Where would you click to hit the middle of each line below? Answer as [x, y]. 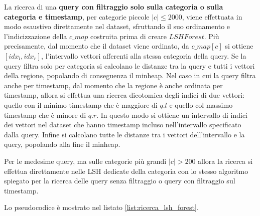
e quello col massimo [201, 104]
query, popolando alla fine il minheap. [62, 144]
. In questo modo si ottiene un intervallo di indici [172, 115]
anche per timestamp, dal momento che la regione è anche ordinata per [113, 85]
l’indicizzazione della [36, 36]
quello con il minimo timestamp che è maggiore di [81, 104]
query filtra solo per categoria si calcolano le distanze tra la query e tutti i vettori [129, 65]
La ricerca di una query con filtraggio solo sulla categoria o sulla [114, 7]
